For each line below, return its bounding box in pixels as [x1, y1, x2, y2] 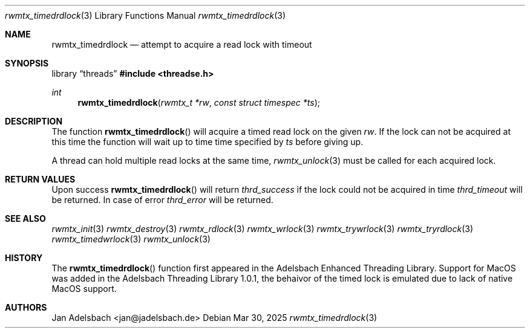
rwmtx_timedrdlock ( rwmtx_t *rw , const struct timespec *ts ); [77, 97, 320, 108]
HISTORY [5, 253, 43, 263]
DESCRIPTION [5, 116, 63, 126]
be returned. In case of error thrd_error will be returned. [51, 195, 273, 205]
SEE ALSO [5, 213, 46, 224]
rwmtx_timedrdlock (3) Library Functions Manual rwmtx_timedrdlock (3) [5, 10, 286, 21]
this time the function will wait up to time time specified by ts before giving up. [51, 137, 364, 147]
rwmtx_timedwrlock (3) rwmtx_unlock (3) [51, 234, 211, 244]
